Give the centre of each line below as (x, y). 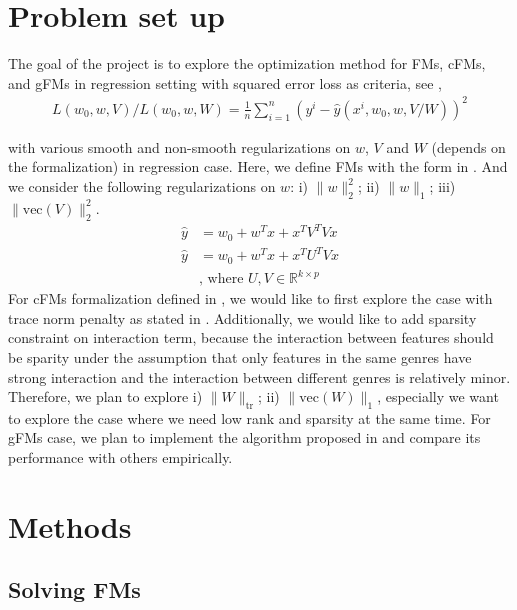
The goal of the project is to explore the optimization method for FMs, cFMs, (247, 63)
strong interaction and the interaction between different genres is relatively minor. (259, 376)
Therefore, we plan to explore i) (105, 396)
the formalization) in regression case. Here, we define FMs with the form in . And (258, 166)
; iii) (442, 186)
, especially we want (438, 396)
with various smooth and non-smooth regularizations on (179, 146)
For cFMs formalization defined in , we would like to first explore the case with (250, 298)
